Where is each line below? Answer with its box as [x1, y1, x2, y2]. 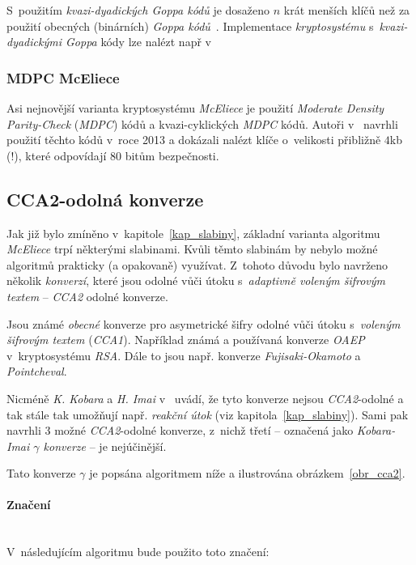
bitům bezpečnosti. [125, 147, 219, 164]
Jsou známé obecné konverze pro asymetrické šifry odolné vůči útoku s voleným [6, 315, 401, 332]
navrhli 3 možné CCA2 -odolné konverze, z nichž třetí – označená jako [6, 422, 354, 439]
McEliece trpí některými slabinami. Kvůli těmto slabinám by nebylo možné [6, 240, 378, 257]
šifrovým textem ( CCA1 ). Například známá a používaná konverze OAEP [6, 331, 365, 348]
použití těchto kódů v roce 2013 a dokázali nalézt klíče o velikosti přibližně [6, 131, 381, 148]
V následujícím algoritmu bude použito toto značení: [6, 543, 270, 560]
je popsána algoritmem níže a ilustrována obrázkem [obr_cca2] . [89, 465, 405, 482]
